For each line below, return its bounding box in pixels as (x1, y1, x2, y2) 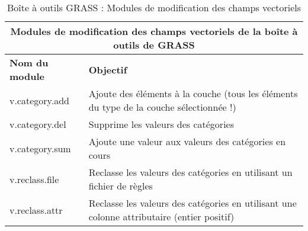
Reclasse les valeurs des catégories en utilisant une (88, 196, 297, 210)
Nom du (9, 56, 49, 69)
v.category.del (9, 117, 66, 131)
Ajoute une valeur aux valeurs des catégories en (88, 134, 286, 148)
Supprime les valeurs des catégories (88, 117, 235, 131)
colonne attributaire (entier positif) (88, 210, 235, 223)
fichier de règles (88, 179, 153, 192)
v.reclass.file (9, 172, 59, 186)
